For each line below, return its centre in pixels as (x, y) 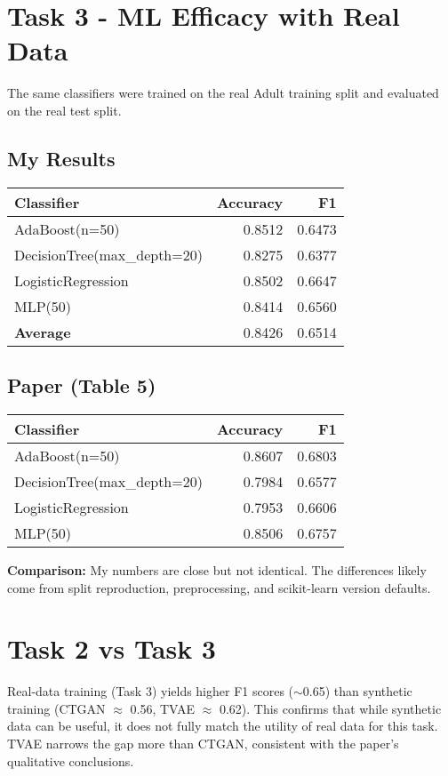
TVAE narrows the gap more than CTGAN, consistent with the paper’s (203, 743)
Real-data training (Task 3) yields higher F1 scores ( (151, 691)
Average (43, 332)
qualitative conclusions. (71, 760)
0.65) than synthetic (357, 691)
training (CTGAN (56, 708)
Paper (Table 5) (82, 385)
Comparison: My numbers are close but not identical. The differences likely (217, 569)
